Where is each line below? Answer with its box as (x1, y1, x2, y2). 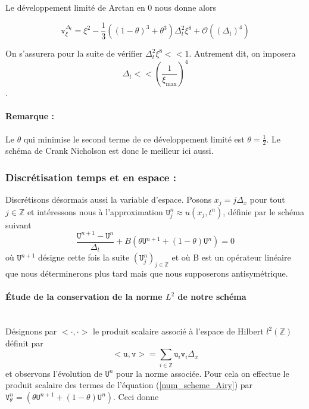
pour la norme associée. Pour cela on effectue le (116, 367, 289, 379)
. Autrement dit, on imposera (189, 47, 296, 60)
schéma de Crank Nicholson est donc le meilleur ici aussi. (5, 144, 214, 157)
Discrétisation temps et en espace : (5, 169, 176, 184)
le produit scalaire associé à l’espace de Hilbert (93, 325, 264, 337)
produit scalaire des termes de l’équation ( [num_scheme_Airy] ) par (5, 379, 253, 391)
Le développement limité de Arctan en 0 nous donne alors (5, 1, 216, 13)
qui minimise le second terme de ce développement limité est (23, 132, 245, 145)
